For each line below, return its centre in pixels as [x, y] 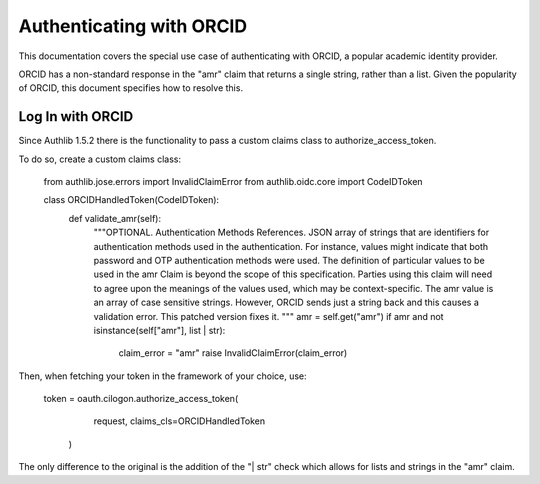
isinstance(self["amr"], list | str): [159, 330]
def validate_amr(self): [115, 218]
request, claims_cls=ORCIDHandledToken [179, 421]
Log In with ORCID [76, 116]
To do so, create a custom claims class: [100, 159]
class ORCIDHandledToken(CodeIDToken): [131, 200]
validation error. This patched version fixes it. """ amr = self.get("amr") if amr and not [268, 316]
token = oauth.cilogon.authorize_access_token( [141, 399]
